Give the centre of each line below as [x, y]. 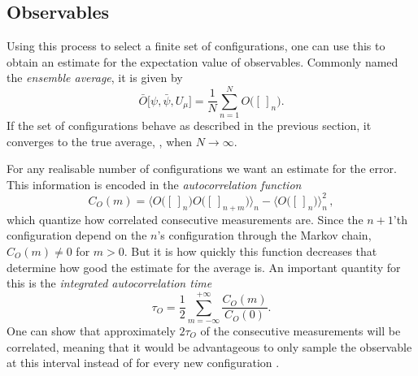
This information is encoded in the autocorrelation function [154, 184]
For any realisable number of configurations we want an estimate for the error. [202, 169]
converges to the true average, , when [100, 141]
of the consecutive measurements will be [300, 330]
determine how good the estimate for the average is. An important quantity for [204, 267]
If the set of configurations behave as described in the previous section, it [189, 125]
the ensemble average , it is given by [95, 78]
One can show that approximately [91, 330]
